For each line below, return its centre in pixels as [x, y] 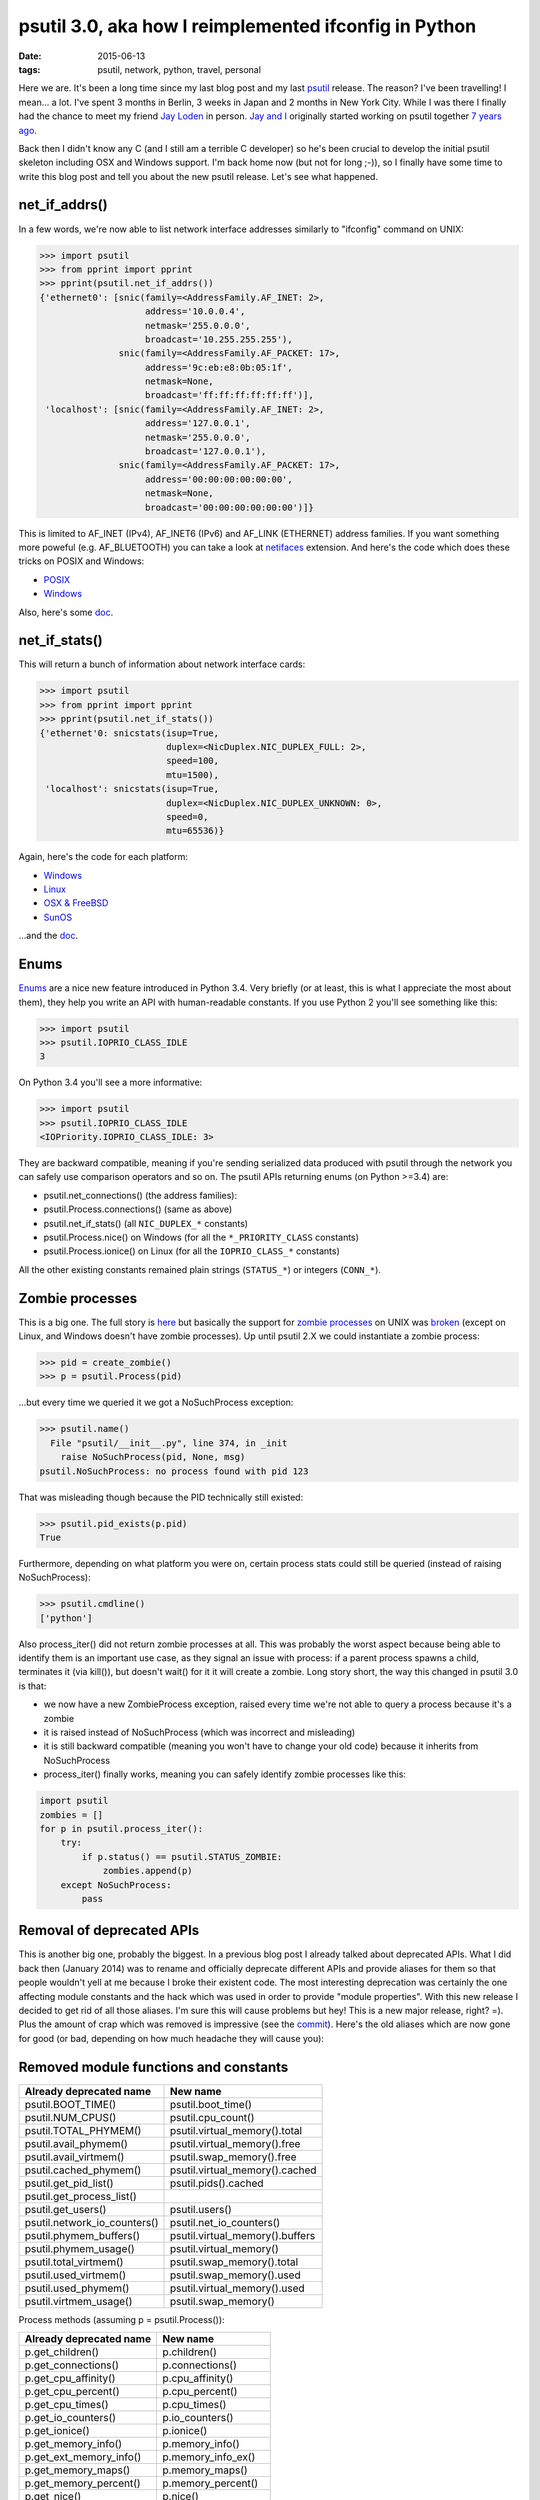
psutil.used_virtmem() [75, 2275]
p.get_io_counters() [70, 2418]
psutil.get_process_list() [80, 2196]
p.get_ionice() [57, 2431]
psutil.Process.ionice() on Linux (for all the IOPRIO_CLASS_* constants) [191, 1251]
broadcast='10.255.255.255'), [219, 339]
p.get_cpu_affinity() [70, 2378]
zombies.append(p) [148, 1871]
